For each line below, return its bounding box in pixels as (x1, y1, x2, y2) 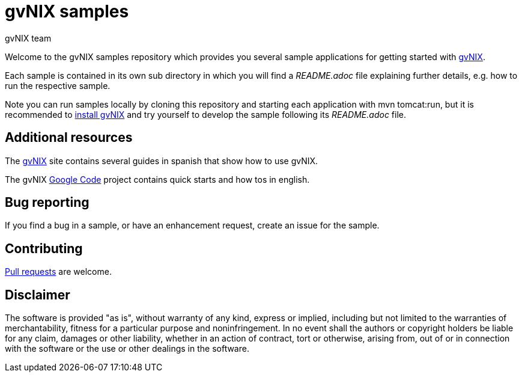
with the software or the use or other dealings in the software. (5, 343, 249, 354)
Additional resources (5, 130, 133, 146)
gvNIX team (5, 32, 52, 43)
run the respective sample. (5, 80, 111, 91)
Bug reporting (5, 195, 90, 210)
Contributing (5, 241, 83, 256)
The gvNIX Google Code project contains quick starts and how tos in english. (5, 174, 310, 185)
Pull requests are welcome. (5, 266, 112, 277)
